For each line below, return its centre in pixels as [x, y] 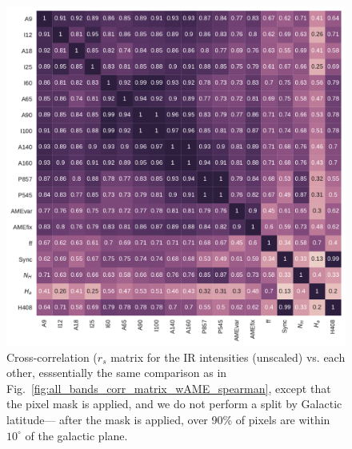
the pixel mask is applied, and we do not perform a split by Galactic [174, 404]
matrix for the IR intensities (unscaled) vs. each [228, 357]
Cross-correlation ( [52, 357]
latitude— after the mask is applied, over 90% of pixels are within [168, 419]
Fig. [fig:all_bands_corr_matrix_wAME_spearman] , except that [169, 388]
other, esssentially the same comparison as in [117, 373]
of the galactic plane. [76, 435]
